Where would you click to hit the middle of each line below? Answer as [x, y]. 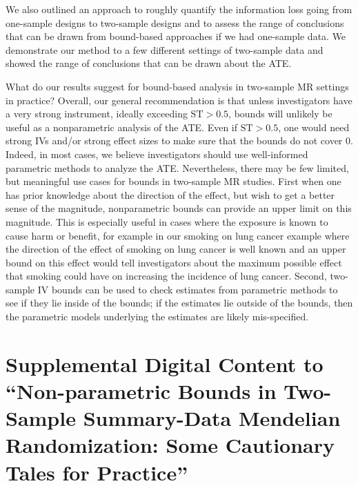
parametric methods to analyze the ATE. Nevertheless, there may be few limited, [177, 167]
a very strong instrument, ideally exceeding [97, 114]
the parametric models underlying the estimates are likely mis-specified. [157, 317]
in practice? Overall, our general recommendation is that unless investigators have [179, 100]
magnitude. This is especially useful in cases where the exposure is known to [167, 221]
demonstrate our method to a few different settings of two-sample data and [165, 49]
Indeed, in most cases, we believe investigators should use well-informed [157, 154]
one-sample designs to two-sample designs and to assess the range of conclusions [175, 22]
